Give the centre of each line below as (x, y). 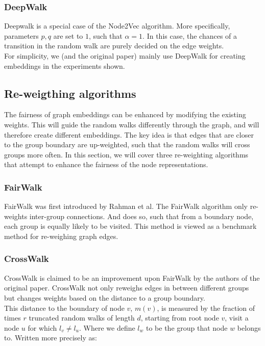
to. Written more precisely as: (51, 338)
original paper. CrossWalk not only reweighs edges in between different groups (127, 288)
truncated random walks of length (82, 318)
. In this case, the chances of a (190, 35)
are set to (68, 35)
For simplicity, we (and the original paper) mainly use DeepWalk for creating (125, 56)
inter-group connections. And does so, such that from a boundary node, (141, 216)
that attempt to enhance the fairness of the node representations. (106, 164)
